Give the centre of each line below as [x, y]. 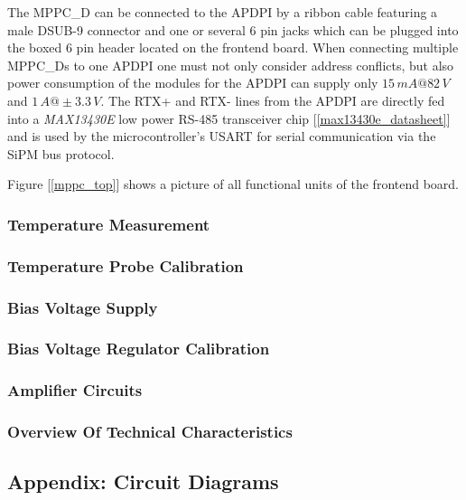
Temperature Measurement [109, 224]
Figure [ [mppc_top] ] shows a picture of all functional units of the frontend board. [233, 184]
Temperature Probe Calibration [126, 265]
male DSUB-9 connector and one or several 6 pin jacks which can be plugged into [233, 29]
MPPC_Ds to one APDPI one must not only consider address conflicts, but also [231, 65]
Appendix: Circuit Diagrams [143, 481]
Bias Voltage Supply [83, 307]
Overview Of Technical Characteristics [150, 432]
